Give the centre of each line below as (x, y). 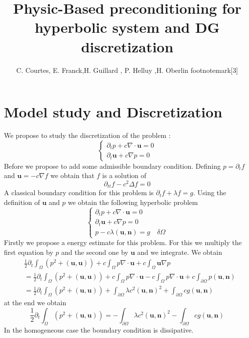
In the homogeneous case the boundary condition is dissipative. (99, 329)
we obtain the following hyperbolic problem (133, 202)
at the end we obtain (35, 303)
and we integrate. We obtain (180, 252)
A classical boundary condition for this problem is (79, 192)
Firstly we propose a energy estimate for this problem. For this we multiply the (123, 242)
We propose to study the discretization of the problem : (87, 135)
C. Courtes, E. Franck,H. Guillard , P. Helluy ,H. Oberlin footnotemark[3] (127, 70)
